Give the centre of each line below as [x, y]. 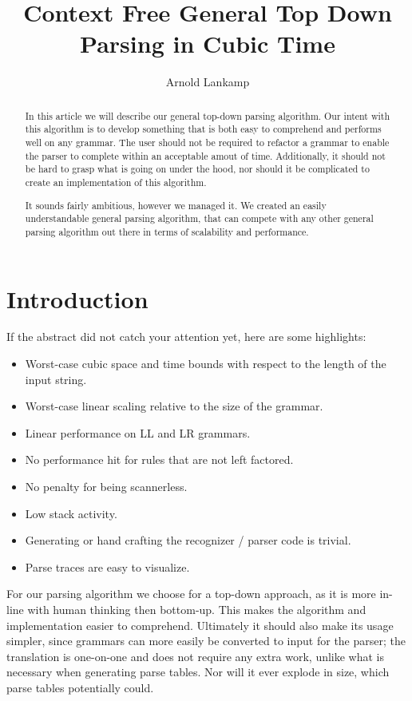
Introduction [77, 298]
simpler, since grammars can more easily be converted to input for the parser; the [206, 641]
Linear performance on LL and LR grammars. [138, 432]
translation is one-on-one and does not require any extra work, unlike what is [196, 656]
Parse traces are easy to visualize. [107, 566]
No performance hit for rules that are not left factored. [159, 459]
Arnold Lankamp [208, 82]
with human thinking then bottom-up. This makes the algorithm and [197, 609]
